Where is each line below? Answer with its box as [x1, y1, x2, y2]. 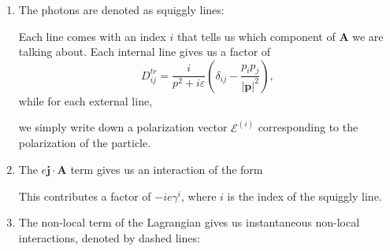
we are [352, 28, 384, 44]
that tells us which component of [176, 28, 336, 44]
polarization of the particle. [18, 135, 151, 151]
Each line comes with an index [18, 28, 166, 44]
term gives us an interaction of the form [70, 161, 263, 177]
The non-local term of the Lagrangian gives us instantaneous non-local [18, 214, 360, 231]
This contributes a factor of [18, 187, 151, 204]
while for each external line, [18, 92, 153, 109]
